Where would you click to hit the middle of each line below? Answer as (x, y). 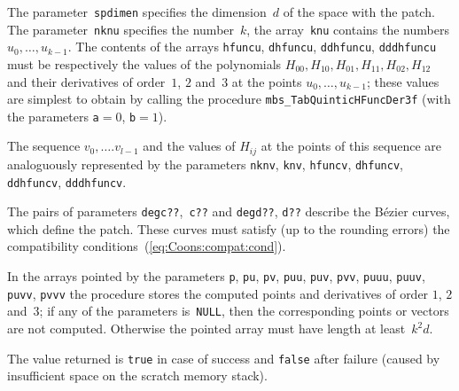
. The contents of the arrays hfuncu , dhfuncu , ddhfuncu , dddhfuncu (252, 47)
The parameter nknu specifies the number (121, 29)
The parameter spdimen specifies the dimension (137, 12)
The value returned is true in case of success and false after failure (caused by (224, 358)
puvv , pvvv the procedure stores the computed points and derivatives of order (218, 293)
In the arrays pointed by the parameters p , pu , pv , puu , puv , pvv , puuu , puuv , (216, 276)
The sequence (44, 146)
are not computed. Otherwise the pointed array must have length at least (206, 328)
